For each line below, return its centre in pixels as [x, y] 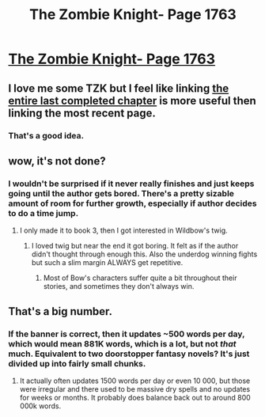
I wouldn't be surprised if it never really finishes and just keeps [131, 184]
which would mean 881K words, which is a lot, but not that [122, 343]
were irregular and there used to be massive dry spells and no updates [135, 389]
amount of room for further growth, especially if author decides [132, 203]
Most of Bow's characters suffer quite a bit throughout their [140, 278]
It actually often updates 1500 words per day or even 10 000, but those [135, 381]
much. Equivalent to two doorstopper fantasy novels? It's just [129, 354]
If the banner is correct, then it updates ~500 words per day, [127, 334]
